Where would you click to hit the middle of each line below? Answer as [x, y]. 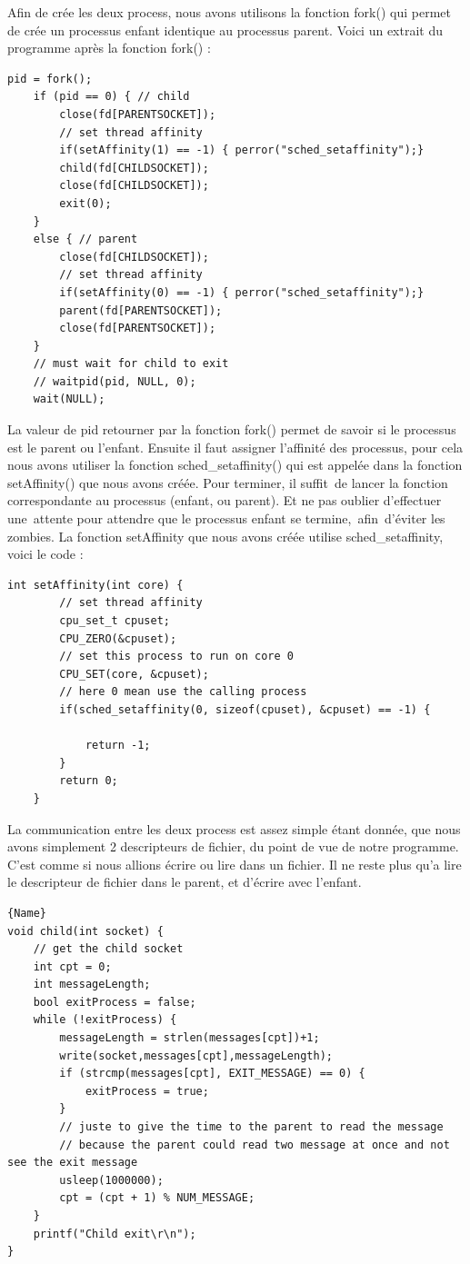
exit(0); [85, 203]
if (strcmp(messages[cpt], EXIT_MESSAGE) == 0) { [212, 1074]
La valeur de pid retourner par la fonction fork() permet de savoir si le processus [232, 429]
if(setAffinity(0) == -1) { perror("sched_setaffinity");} [242, 292]
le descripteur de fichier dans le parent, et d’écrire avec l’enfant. [185, 882]
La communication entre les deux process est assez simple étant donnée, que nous [234, 828]
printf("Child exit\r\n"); [115, 1234]
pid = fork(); [50, 79]
